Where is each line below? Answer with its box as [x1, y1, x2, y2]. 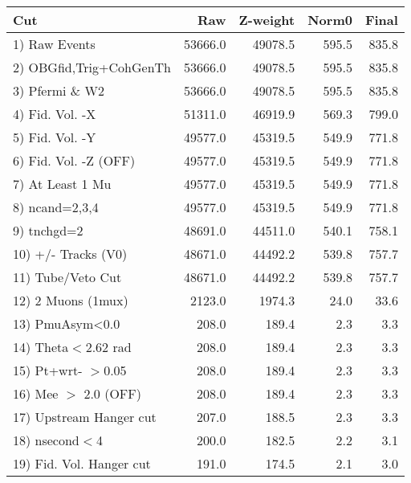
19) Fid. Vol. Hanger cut [13, 454, 151, 473]
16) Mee [13, 384, 59, 403]
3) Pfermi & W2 [13, 81, 105, 100]
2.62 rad [85, 338, 132, 356]
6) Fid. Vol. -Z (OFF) [13, 151, 136, 170]
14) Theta [13, 338, 69, 356]
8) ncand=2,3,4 [13, 198, 99, 216]
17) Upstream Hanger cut [13, 407, 157, 426]
